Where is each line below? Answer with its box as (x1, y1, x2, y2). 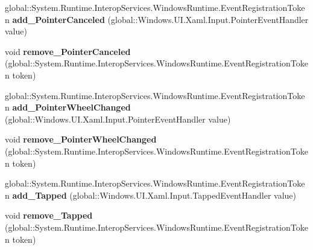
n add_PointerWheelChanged (5, 101, 131, 114)
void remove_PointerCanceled (5, 45, 131, 57)
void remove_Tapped (5, 209, 93, 222)
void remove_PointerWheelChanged (5, 133, 157, 146)
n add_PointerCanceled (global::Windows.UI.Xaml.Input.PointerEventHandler (5, 13, 309, 25)
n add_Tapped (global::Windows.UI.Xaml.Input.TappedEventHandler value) (5, 188, 297, 201)
